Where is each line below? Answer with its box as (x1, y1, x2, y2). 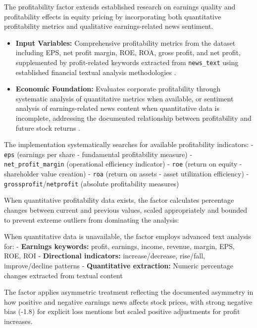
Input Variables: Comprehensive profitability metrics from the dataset (15, 37, 236, 48)
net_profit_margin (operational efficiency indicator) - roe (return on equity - (4, 159, 242, 169)
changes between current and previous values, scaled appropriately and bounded (4, 205, 247, 215)
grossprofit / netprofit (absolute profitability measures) (4, 178, 179, 188)
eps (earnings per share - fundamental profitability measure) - (4, 149, 193, 159)
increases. (4, 316, 33, 326)
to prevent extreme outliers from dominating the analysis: (4, 214, 179, 225)
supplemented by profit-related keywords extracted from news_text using (15, 57, 239, 67)
